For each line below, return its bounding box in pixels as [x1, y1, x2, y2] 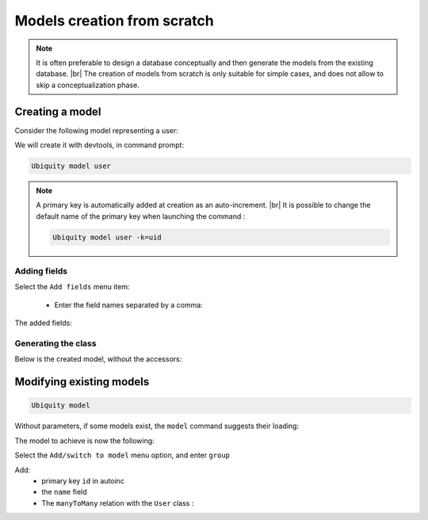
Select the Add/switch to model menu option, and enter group [14, 450, 230, 460]
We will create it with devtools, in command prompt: [14, 140, 185, 150]
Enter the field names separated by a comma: [54, 300, 204, 309]
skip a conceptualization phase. [36, 80, 140, 90]
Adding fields [14, 266, 68, 277]
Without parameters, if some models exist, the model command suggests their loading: [14, 421, 300, 431]
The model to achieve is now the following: [14, 436, 155, 445]
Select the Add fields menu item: [14, 282, 130, 292]
